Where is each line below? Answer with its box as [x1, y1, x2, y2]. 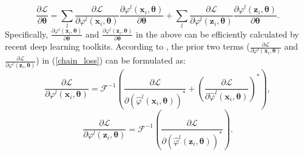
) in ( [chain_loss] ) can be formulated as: [36, 54, 186, 67]
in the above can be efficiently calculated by [136, 27, 299, 40]
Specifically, [5, 27, 49, 40]
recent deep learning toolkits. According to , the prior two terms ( [5, 40, 250, 53]
